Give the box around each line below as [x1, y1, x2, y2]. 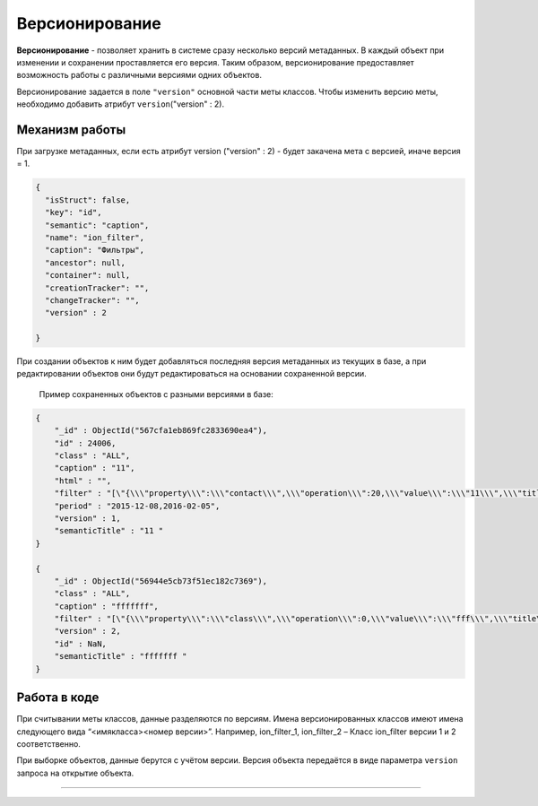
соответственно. [16, 738, 81, 749]
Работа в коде [16, 690, 100, 706]
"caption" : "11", [54, 463, 135, 473]
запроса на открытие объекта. [16, 767, 134, 778]
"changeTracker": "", [45, 295, 141, 305]
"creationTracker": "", [45, 282, 150, 293]
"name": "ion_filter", [45, 232, 145, 242]
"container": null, [45, 270, 131, 281]
